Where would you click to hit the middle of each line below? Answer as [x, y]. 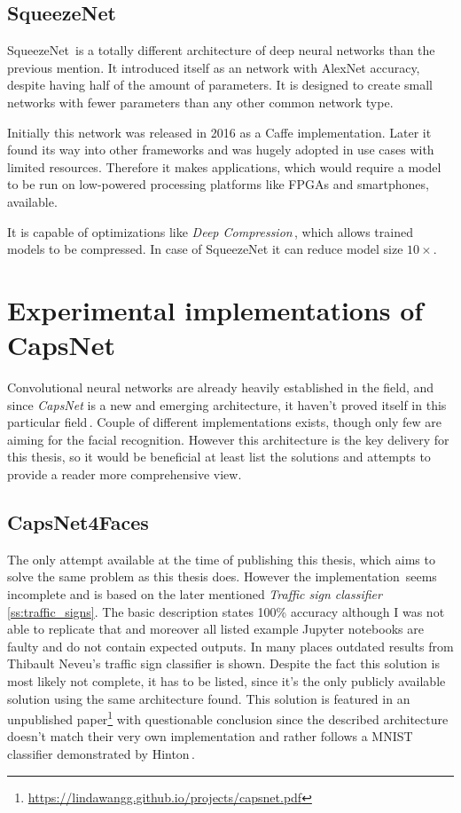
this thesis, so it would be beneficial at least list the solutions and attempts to [219, 457]
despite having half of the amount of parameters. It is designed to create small [220, 85]
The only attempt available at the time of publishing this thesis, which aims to [221, 559]
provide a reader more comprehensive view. [125, 474]
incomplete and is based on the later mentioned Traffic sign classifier [195, 594]
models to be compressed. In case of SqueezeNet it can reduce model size [205, 249]
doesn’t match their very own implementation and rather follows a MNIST [210, 736]
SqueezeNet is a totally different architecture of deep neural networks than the [221, 50]
